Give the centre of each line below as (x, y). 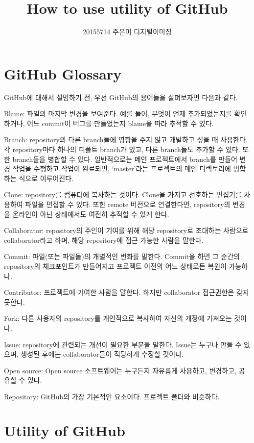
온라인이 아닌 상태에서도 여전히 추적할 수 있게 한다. (91, 214)
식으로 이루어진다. (46, 178)
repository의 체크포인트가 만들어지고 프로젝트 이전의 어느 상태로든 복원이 (115, 266)
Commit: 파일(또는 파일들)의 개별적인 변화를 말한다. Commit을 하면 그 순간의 (122, 256)
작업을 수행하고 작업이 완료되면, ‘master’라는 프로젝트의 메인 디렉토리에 (122, 169)
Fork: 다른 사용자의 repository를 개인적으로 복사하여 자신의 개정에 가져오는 (118, 318)
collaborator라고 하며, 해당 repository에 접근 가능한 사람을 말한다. (104, 240)
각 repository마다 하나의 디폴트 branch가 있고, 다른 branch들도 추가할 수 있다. (122, 149)
